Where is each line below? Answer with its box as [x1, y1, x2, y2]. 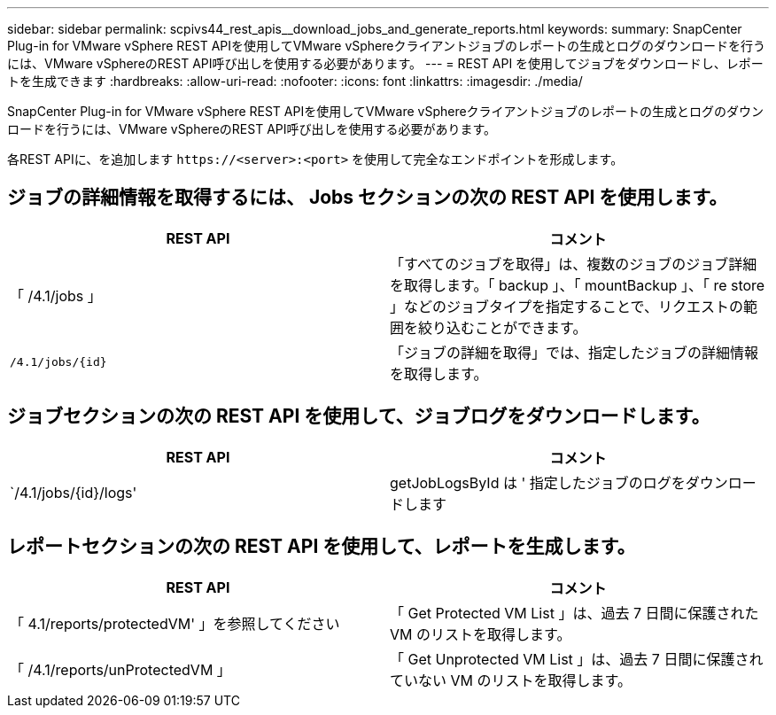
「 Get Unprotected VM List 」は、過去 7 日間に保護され [390, 649, 764, 668]
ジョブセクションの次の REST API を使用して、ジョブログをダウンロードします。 [7, 405, 710, 428]
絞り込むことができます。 [418, 318, 587, 337]
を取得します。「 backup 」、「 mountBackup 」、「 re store [390, 276, 765, 294]
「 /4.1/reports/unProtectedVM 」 [10, 660, 231, 679]
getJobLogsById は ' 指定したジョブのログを [390, 473, 686, 492]
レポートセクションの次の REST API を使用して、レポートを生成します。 [7, 535, 636, 558]
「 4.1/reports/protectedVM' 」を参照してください [10, 614, 340, 633]
